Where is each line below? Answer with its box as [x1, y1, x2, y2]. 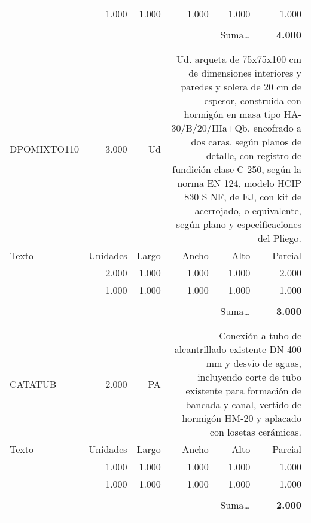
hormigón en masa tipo [184, 107, 281, 121]
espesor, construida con [204, 93, 301, 107]
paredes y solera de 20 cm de [181, 80, 301, 93]
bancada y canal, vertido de [185, 397, 301, 411]
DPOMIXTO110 [10, 141, 80, 156]
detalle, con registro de [206, 148, 301, 162]
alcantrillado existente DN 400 [174, 342, 301, 356]
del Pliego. [257, 231, 301, 245]
